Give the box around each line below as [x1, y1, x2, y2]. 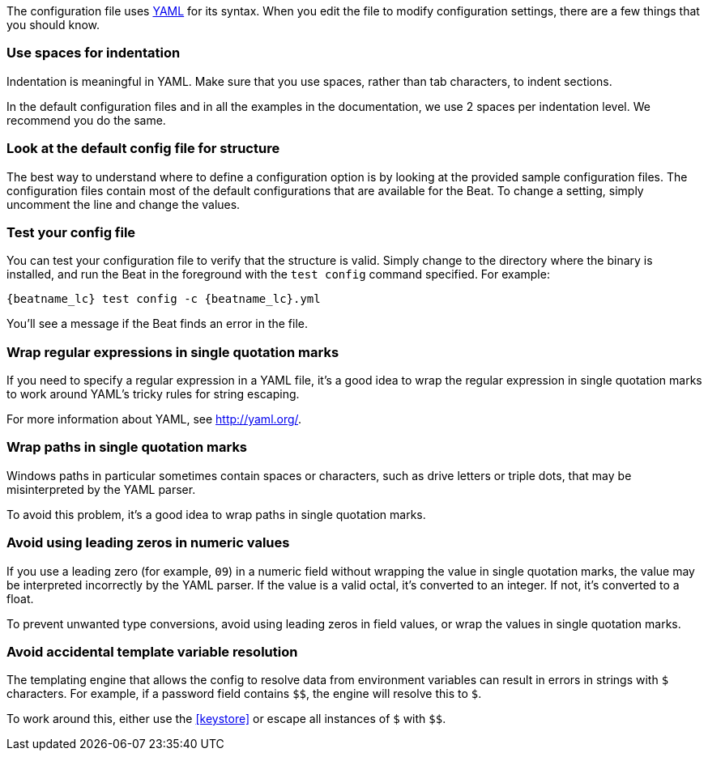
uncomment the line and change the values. [6, 197, 241, 211]
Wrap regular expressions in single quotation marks [6, 343, 339, 360]
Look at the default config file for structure [6, 140, 280, 157]
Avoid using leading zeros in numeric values [6, 534, 290, 551]
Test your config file [6, 223, 136, 240]
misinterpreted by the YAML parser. [6, 482, 196, 496]
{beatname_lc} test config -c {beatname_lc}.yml [6, 292, 321, 306]
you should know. [6, 18, 100, 32]
